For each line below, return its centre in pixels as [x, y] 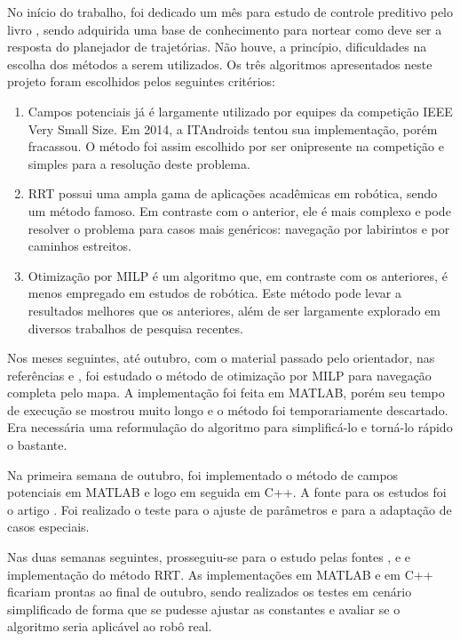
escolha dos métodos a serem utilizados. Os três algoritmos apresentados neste [220, 64]
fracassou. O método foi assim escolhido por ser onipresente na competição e [236, 146]
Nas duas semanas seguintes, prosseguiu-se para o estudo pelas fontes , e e [209, 557]
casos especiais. [48, 527]
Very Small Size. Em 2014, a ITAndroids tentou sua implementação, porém [233, 128]
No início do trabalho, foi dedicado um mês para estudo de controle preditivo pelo [230, 12]
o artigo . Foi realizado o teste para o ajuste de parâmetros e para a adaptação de [230, 509]
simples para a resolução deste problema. [139, 163]
